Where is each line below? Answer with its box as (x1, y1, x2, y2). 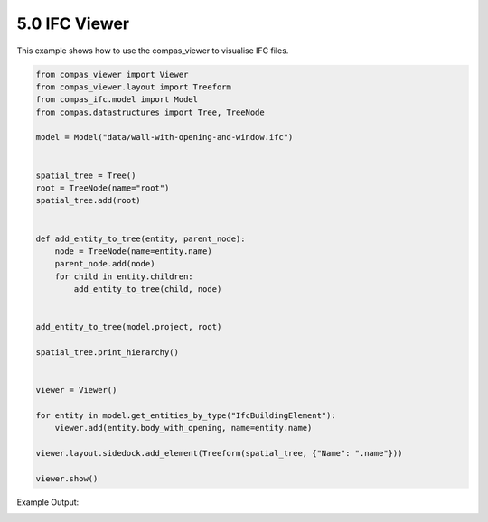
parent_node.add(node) (54, 258, 155, 269)
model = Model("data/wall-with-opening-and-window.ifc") (35, 132, 294, 143)
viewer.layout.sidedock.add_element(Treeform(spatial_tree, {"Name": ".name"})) (35, 448, 403, 459)
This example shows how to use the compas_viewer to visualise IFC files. (16, 45, 289, 56)
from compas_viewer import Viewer (35, 69, 189, 79)
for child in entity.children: (54, 271, 193, 282)
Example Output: (16, 497, 80, 508)
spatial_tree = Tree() (35, 170, 136, 181)
